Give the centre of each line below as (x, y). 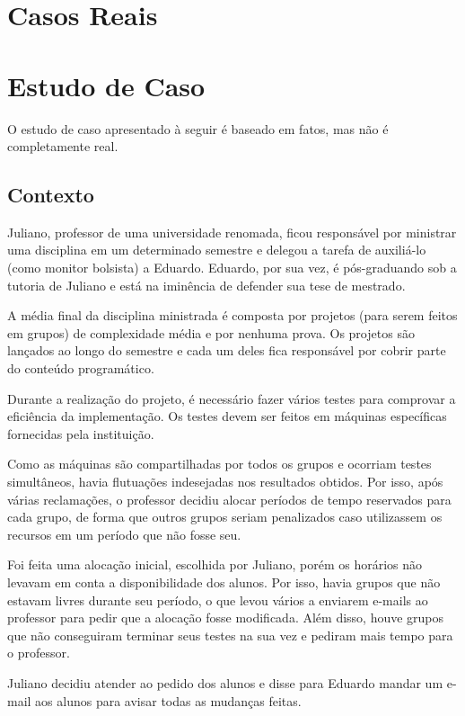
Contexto (51, 195)
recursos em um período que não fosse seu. (124, 534)
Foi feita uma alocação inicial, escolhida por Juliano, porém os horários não (215, 564)
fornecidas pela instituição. (81, 433)
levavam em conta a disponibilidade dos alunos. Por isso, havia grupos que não (224, 582)
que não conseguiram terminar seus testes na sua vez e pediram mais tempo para (230, 635)
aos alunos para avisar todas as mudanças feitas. (168, 700)
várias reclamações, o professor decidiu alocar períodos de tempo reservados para (229, 499)
